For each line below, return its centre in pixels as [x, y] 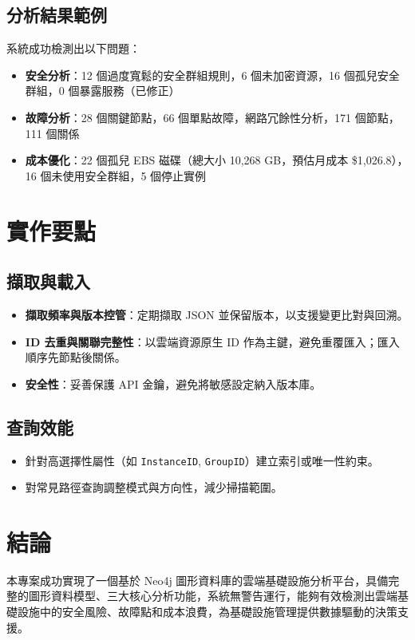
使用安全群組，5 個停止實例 [134, 175]
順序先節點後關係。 [75, 357]
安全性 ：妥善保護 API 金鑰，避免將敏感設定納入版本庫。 [173, 383]
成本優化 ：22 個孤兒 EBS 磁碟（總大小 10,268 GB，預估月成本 [187, 160]
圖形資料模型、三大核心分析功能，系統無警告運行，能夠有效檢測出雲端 [213, 596]
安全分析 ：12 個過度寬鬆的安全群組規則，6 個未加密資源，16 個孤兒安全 [212, 75]
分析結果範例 [57, 15]
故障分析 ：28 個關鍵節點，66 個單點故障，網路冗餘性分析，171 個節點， [212, 117]
